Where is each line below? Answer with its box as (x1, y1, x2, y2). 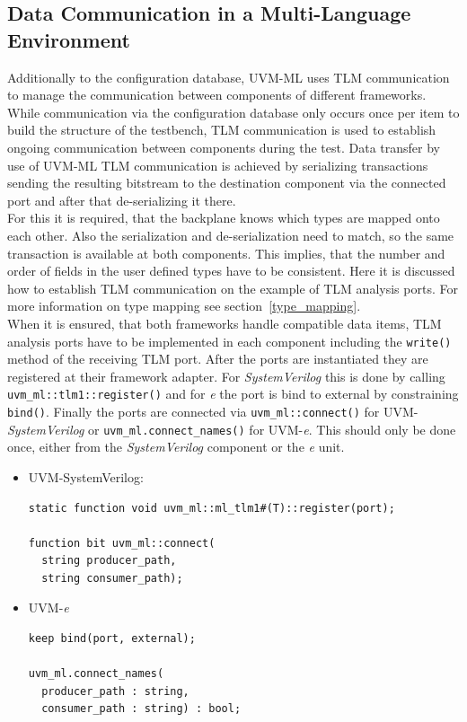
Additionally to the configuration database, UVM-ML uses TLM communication (7, 67, 450, 86)
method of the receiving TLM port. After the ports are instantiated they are (7, 349, 428, 368)
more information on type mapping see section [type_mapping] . (7, 296, 361, 315)
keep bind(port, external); (28, 632, 196, 646)
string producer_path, (41, 554, 177, 568)
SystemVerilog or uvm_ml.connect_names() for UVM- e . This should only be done (7, 419, 456, 438)
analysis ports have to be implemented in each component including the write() (7, 331, 452, 350)
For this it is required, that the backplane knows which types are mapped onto (7, 208, 440, 227)
